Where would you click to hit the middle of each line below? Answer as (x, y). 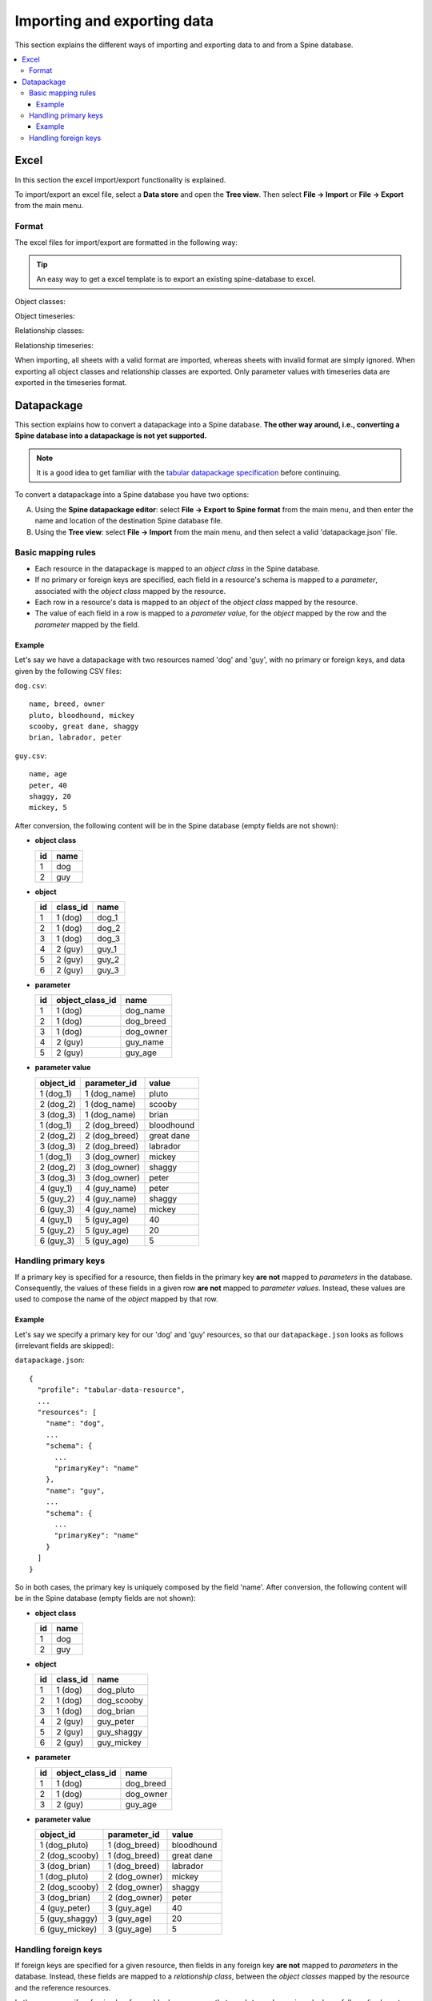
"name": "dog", (75, 1424)
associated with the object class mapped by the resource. (130, 591)
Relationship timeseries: (54, 345)
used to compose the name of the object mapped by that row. (117, 1299)
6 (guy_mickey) (68, 1929)
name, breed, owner (67, 704)
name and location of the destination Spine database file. (129, 521)
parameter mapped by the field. (87, 624)
